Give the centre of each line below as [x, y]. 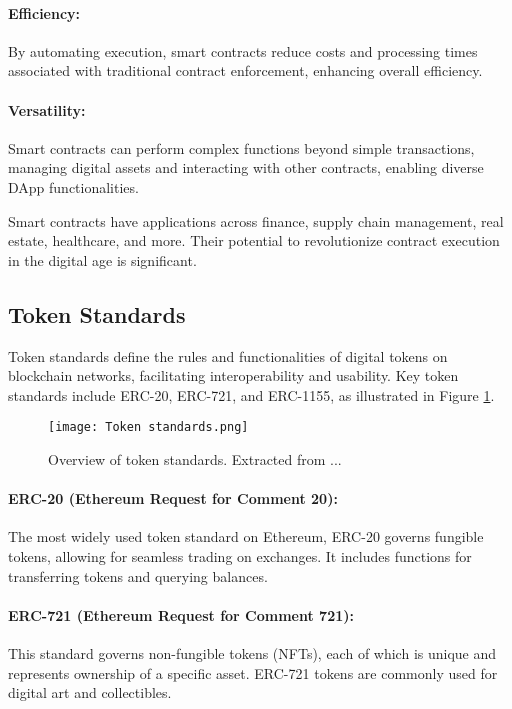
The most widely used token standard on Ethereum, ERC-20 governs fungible [246, 536]
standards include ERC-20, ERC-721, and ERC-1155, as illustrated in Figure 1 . [251, 394]
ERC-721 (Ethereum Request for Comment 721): [181, 614]
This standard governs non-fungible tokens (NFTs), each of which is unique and [252, 652]
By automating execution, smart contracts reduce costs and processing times [243, 50]
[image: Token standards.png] [148, 427]
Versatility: [47, 109]
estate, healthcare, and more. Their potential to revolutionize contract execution [254, 240]
